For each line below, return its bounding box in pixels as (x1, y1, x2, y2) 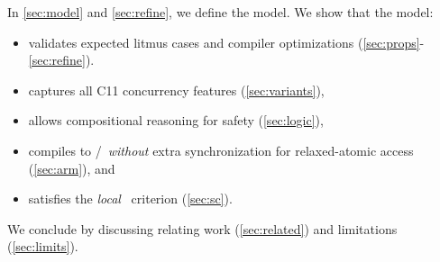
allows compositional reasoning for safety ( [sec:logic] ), (28, 111, 324, 130)
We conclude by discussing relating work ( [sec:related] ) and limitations (7, 219, 398, 238)
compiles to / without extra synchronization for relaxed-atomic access (28, 140, 414, 159)
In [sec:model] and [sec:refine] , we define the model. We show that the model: (7, 3, 434, 21)
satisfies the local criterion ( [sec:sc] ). (28, 189, 233, 208)
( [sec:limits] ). (7, 237, 78, 256)
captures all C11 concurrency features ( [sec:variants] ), (28, 80, 325, 99)
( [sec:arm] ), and (28, 158, 115, 177)
